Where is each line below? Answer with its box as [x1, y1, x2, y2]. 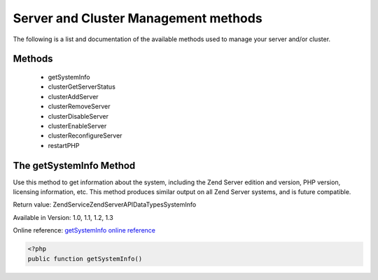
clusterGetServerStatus [48, 82, 115, 91]
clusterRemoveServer [48, 102, 111, 111]
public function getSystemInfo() [27, 255, 143, 263]
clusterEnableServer [48, 121, 107, 130]
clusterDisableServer [48, 112, 108, 120]
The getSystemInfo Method [13, 159, 136, 171]
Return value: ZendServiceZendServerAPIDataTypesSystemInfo [13, 200, 197, 209]
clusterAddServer [48, 92, 99, 101]
